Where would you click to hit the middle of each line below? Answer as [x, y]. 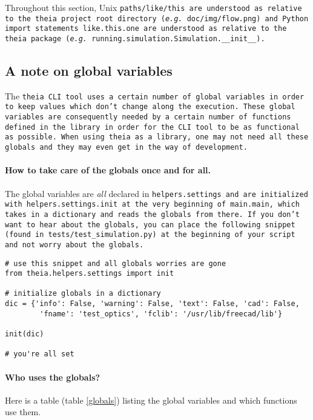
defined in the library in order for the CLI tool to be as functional [152, 127]
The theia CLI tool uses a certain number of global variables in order [155, 95]
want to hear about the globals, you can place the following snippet [150, 225]
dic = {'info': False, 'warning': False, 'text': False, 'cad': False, [152, 304]
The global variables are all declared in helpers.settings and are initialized [156, 193]
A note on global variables [89, 71]
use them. [23, 412]
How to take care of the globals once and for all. [108, 170]
